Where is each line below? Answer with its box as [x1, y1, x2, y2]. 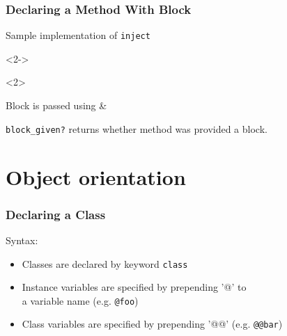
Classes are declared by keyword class [22, 256, 188, 271]
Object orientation [6, 162, 186, 191]
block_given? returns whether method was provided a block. [6, 121, 267, 136]
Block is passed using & [6, 98, 107, 113]
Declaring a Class [6, 205, 106, 223]
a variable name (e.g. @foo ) [22, 293, 139, 307]
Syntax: [6, 232, 38, 247]
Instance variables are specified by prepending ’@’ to [22, 280, 247, 294]
